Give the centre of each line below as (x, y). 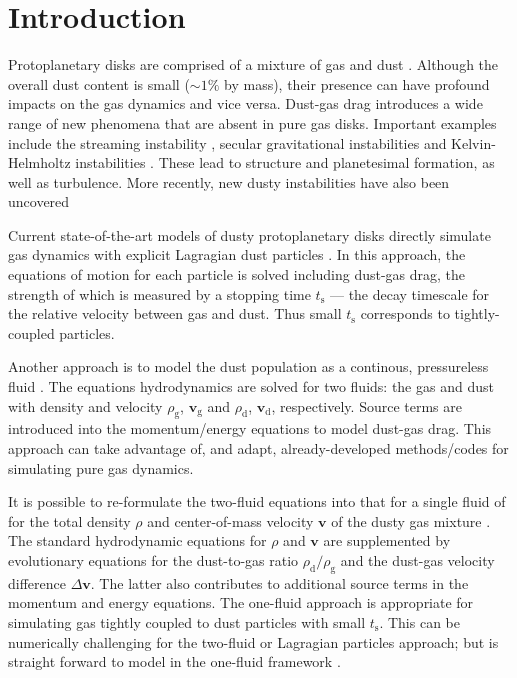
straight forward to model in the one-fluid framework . (174, 661)
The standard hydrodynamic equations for (137, 540)
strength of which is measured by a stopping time (159, 293)
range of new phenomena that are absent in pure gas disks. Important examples (252, 122)
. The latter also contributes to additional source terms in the (279, 582)
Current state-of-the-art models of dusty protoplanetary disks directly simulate (249, 234)
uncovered (39, 201)
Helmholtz (39, 162)
